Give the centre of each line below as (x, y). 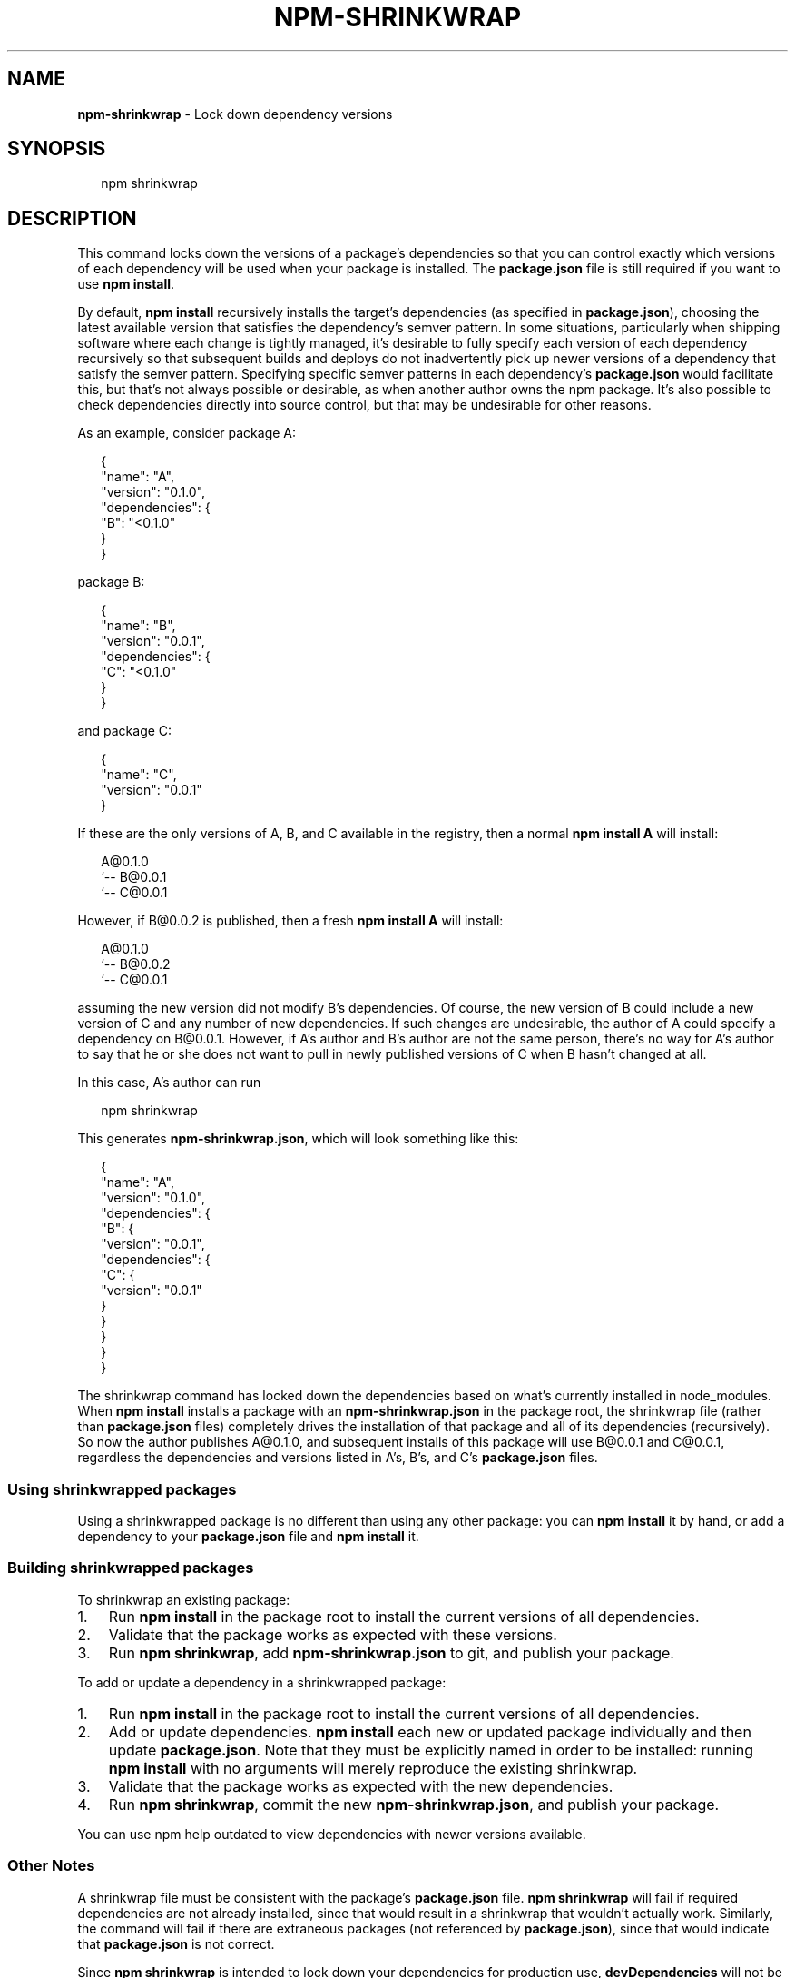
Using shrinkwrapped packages (122, 1489)
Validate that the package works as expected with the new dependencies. (361, 1786)
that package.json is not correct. (176, 1943)
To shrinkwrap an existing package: (184, 1599)
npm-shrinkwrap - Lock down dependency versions (235, 114)
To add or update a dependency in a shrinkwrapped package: (262, 1682)
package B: (111, 582)
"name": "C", (139, 775)
